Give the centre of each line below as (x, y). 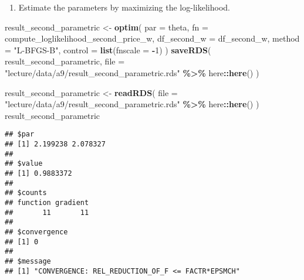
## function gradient (47, 202)
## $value (24, 164)
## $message (28, 261)
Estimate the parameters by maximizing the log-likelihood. (124, 7)
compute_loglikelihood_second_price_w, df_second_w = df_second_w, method (152, 38)
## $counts (26, 193)
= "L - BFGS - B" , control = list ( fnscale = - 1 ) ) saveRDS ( (108, 49)
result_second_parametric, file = (65, 61)
